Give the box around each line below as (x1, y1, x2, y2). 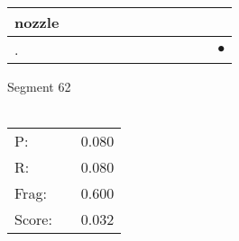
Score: (14, 209, 52, 230)
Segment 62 (7, 77, 71, 95)
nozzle (14, 12, 60, 32)
